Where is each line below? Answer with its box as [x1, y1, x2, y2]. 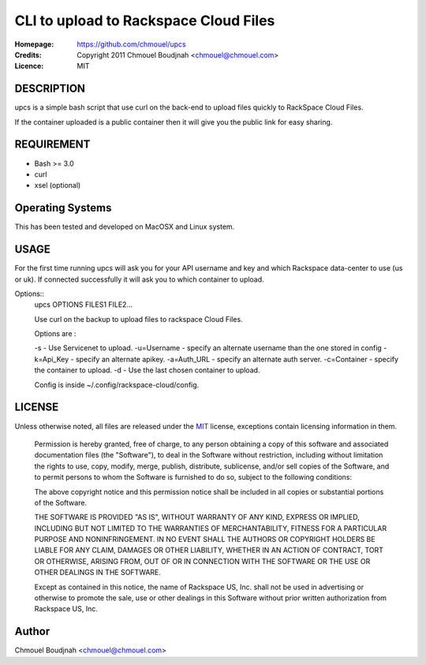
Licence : [14, 62, 44, 71]
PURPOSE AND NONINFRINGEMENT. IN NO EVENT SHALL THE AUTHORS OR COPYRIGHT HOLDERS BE [34, 535, 376, 544]
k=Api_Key [34, 354, 69, 364]
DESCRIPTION [14, 82, 86, 95]
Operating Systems [14, 201, 112, 215]
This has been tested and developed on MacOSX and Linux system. [14, 222, 235, 232]
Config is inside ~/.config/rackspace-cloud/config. [34, 379, 200, 390]
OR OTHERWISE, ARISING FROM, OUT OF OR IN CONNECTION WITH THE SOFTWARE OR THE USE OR [34, 556, 371, 566]
